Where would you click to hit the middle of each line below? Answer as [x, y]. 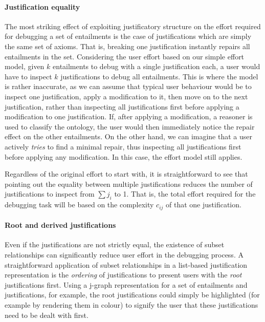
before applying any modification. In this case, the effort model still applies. [124, 156]
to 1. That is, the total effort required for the [185, 194]
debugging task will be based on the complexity [79, 205]
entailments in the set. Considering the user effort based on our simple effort [125, 56]
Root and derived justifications [60, 225]
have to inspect [28, 76]
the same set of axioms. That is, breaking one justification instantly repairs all [127, 46]
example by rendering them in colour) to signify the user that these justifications [131, 304]
